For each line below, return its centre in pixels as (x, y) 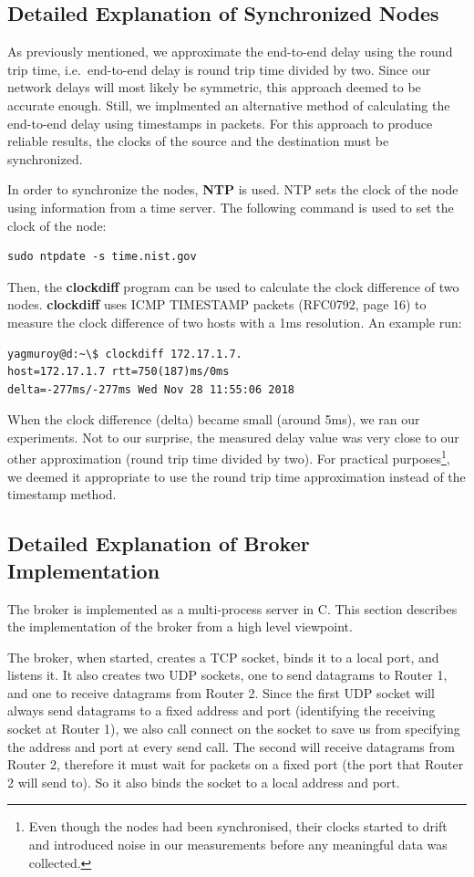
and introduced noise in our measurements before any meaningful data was (238, 845)
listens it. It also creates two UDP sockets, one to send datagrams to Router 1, (227, 675)
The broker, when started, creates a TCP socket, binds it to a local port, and (223, 657)
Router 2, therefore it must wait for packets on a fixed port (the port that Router (236, 764)
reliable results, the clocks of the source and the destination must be (198, 141)
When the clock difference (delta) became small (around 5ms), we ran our (214, 419)
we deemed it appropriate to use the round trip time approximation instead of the (237, 476)
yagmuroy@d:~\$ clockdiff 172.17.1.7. (125, 354)
